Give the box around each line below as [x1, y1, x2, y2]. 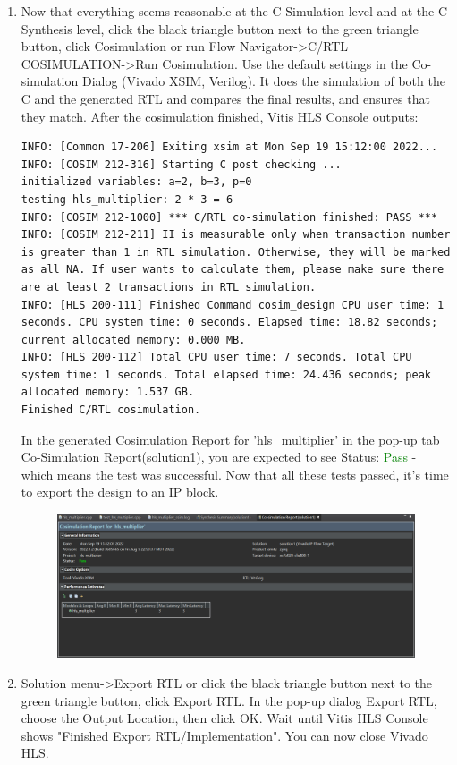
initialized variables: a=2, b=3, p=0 [21, 175, 252, 189]
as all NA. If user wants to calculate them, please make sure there [21, 263, 444, 276]
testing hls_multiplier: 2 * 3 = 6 [21, 192, 233, 206]
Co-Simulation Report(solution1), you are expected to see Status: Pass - [21, 447, 417, 466]
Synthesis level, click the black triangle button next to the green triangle [21, 19, 419, 38]
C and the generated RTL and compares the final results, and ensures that [21, 89, 430, 107]
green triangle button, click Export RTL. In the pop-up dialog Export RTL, [21, 691, 437, 710]
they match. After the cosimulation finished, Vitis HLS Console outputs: [21, 106, 419, 125]
